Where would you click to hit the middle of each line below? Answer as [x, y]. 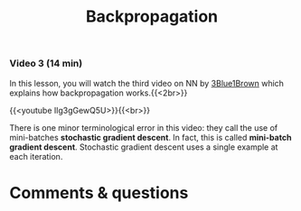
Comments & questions [99, 193]
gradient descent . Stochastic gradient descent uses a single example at [144, 147]
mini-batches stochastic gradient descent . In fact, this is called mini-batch [150, 137]
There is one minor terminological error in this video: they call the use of [144, 127]
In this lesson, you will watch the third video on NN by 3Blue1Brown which [147, 83]
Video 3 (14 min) [46, 63]
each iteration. [36, 156]
